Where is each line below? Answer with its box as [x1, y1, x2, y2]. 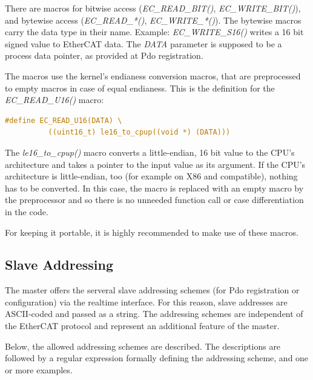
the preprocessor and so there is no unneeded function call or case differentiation [5, 193, 304, 206]
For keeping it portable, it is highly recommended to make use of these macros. [5, 225, 298, 238]
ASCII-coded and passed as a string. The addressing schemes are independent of [5, 307, 303, 320]
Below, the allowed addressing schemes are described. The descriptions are [5, 339, 281, 352]
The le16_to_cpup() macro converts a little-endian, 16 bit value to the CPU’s [5, 145, 295, 158]
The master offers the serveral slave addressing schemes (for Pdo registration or [5, 284, 300, 296]
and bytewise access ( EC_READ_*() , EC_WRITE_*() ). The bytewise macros [5, 13, 301, 26]
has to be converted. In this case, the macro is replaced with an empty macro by [5, 181, 304, 194]
